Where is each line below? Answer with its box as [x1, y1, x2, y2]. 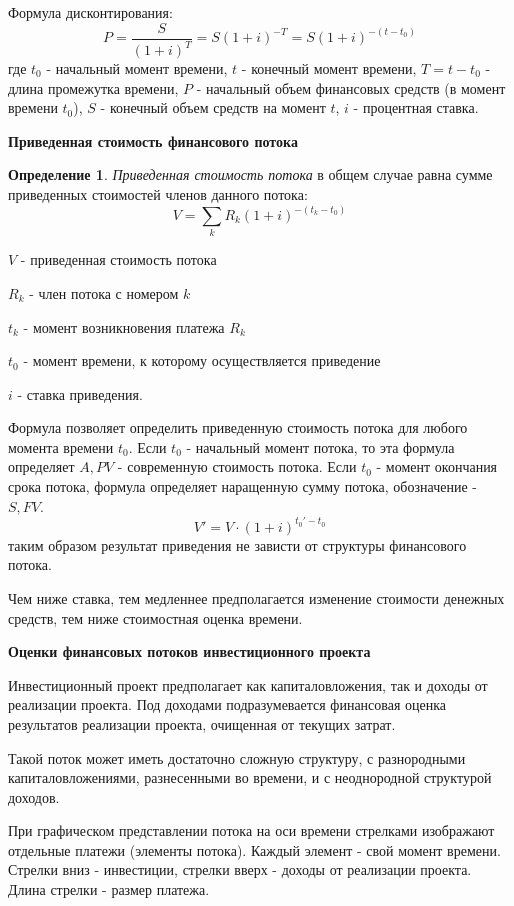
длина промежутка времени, [8, 77, 179, 98]
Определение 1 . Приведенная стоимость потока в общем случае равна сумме [8, 164, 493, 185]
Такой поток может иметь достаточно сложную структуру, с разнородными [8, 747, 466, 768]
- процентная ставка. [353, 97, 479, 118]
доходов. [8, 786, 60, 807]
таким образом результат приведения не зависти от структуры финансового [8, 534, 467, 555]
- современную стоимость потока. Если [117, 456, 357, 477]
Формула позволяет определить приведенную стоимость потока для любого [8, 417, 468, 438]
